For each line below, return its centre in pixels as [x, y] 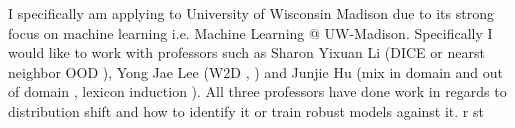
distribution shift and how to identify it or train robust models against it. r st [246, 110]
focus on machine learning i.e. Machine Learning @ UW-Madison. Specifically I [250, 32]
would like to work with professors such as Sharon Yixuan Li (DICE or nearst [246, 52]
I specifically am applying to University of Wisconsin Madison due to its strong [251, 13]
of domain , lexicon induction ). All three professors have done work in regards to [257, 91]
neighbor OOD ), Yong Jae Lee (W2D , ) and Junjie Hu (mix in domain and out [255, 71]
